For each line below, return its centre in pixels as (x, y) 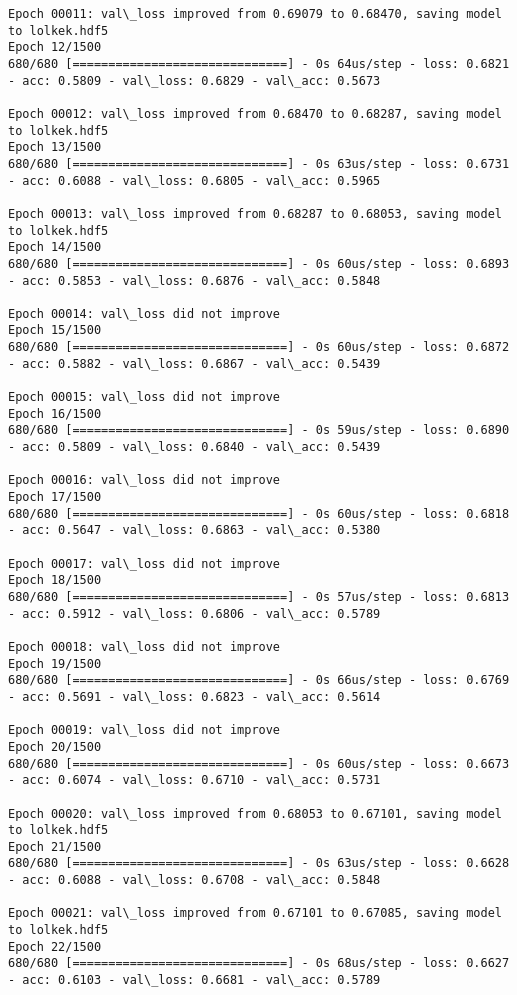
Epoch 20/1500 (55, 746)
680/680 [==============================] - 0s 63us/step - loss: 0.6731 (259, 163)
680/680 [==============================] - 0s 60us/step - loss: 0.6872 (259, 347)
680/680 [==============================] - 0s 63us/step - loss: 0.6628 (259, 863)
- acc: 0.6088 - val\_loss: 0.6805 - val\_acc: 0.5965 (194, 180)
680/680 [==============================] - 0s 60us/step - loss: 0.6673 (259, 763)
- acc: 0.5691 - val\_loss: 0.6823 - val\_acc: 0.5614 (194, 696)
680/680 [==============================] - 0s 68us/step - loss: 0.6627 (259, 963)
